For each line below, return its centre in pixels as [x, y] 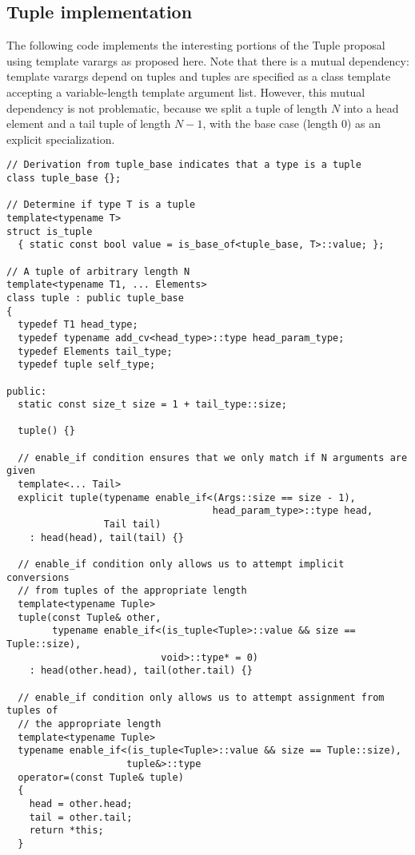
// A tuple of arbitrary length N [98, 271]
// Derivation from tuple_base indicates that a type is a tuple [184, 165]
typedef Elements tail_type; [95, 351]
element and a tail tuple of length [89, 123]
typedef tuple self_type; [87, 365]
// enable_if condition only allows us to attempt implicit [181, 565]
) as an [364, 123]
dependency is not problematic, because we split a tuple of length [167, 107]
